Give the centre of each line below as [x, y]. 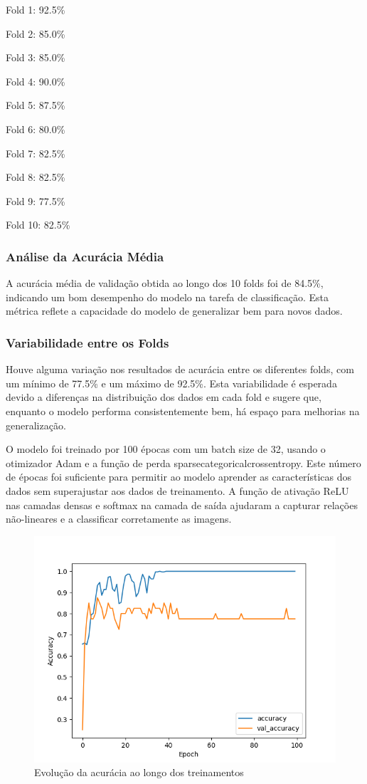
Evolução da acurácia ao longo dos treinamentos [139, 772]
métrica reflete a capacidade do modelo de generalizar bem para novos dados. [174, 311]
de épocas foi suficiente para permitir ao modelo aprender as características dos [179, 477]
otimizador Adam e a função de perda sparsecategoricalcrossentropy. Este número [183, 462]
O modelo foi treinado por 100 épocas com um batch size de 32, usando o [166, 449]
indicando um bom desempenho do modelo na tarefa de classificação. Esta [167, 297]
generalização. [36, 425]
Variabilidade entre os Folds [87, 342]
